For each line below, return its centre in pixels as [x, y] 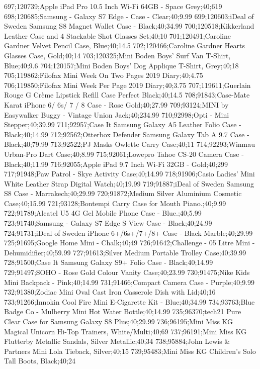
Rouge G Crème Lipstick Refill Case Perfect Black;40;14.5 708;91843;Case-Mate [127, 95]
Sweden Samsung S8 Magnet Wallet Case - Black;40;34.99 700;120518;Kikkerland [129, 26]
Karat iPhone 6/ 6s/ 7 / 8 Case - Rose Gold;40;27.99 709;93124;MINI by [116, 104]
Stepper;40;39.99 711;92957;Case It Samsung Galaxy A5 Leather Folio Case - [123, 124]
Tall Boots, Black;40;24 [40, 361]
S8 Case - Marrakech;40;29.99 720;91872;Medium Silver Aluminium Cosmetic [123, 193]
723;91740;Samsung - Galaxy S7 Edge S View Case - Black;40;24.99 [108, 223]
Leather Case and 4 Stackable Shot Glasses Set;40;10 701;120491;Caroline [117, 35]
